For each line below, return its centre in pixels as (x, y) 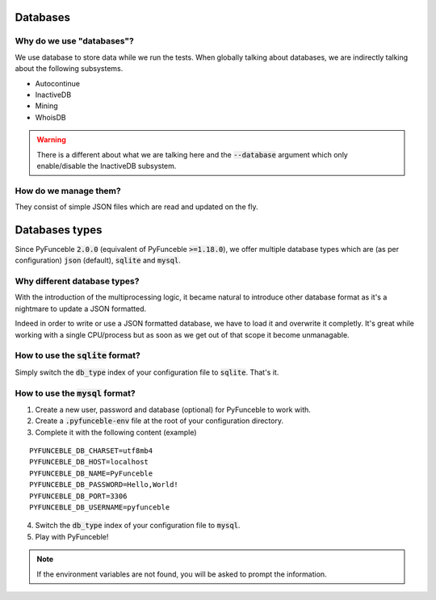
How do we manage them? (68, 191)
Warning (51, 140)
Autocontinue (58, 83)
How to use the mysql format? (75, 393)
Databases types (59, 230)
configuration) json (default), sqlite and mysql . (98, 260)
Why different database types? (77, 281)
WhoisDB (50, 117)
